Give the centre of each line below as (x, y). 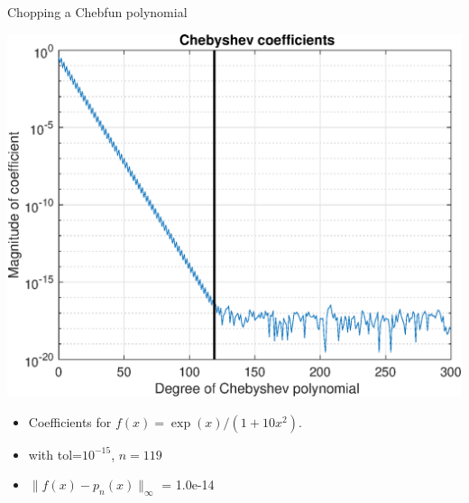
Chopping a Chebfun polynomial (97, 12)
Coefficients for (70, 421)
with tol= (55, 454)
